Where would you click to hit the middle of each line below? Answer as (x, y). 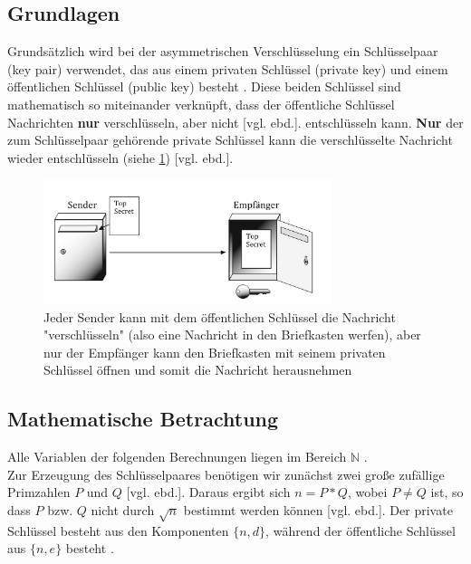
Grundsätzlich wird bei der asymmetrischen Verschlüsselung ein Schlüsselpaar (223, 51)
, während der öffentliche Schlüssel (360, 530)
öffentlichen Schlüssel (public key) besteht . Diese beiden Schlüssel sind (204, 86)
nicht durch (123, 509)
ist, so (447, 492)
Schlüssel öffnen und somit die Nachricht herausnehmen (198, 370)
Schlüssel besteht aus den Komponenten (118, 530)
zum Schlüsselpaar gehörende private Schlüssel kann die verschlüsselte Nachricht (230, 140)
